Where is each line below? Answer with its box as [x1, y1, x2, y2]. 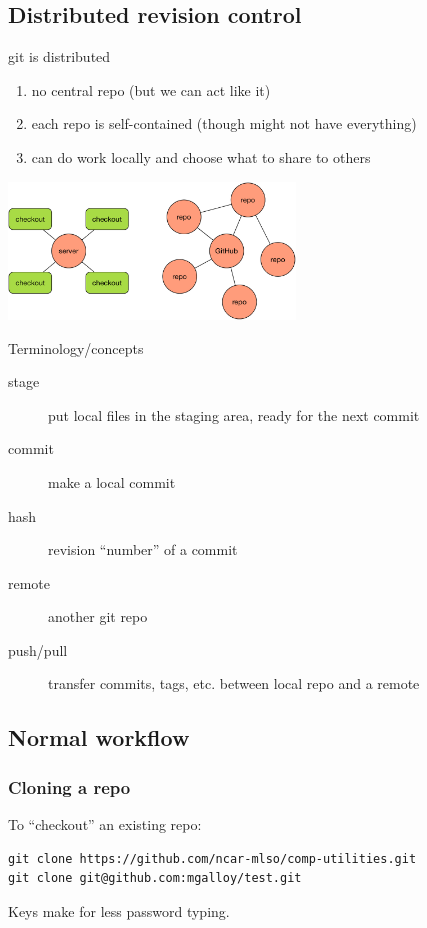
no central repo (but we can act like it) [31, 79, 271, 100]
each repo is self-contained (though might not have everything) [31, 113, 417, 134]
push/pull [8, 639, 68, 660]
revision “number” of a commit [48, 539, 238, 560]
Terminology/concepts [8, 337, 144, 358]
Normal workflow [8, 722, 190, 753]
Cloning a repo [8, 774, 131, 799]
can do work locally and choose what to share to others [31, 146, 371, 167]
